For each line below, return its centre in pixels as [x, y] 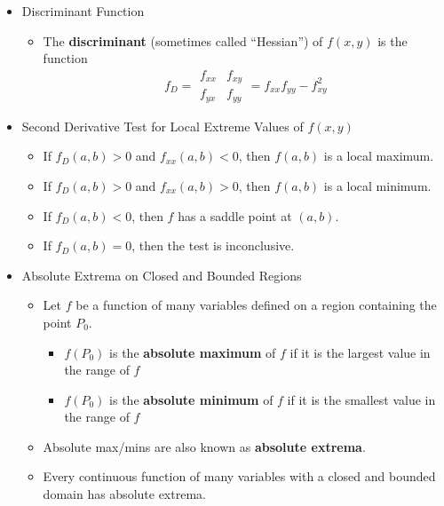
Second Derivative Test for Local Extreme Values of [163, 126]
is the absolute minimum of [191, 399]
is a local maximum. [379, 156]
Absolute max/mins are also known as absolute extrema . [204, 446]
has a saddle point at [235, 215]
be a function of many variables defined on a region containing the [256, 305]
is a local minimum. [377, 185]
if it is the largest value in [360, 352]
